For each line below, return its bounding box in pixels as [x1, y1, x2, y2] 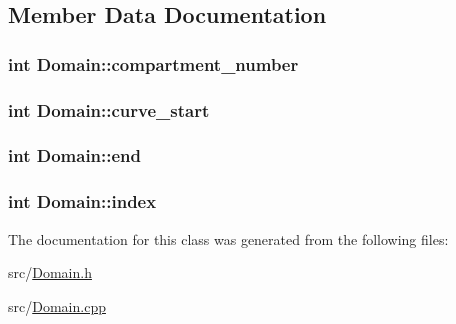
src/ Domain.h [8, 262, 92, 283]
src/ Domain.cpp [8, 295, 106, 316]
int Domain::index [8, 189, 157, 214]
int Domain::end [8, 143, 142, 168]
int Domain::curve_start [8, 97, 210, 122]
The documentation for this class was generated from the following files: [8, 228, 449, 249]
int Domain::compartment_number [8, 51, 299, 76]
